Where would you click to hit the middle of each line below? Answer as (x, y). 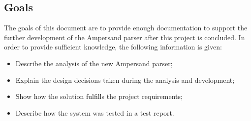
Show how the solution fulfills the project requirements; (99, 96)
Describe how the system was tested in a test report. (95, 112)
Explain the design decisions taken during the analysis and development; (125, 80)
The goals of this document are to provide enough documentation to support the (126, 28)
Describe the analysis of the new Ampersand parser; (94, 63)
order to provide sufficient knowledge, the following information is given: (113, 47)
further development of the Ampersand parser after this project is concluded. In (125, 37)
